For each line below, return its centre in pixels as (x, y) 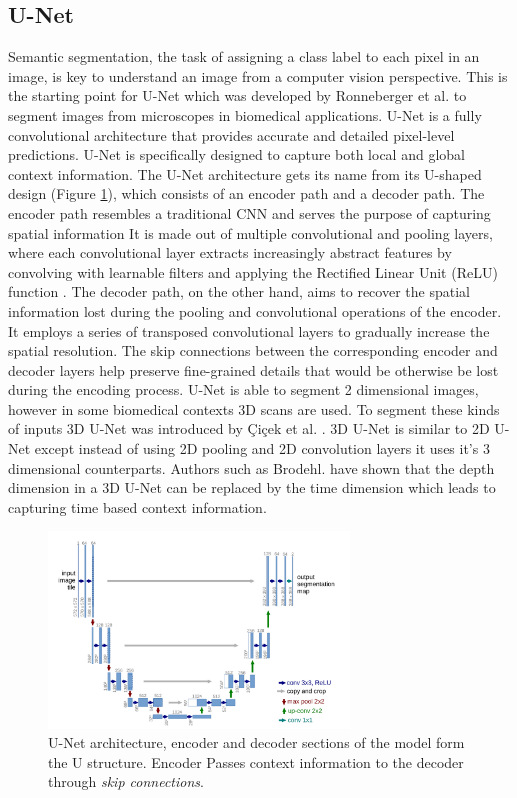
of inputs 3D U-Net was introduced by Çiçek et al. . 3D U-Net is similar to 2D (249, 428)
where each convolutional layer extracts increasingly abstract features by (230, 252)
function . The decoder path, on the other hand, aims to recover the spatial (239, 291)
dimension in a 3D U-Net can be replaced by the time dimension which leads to (252, 487)
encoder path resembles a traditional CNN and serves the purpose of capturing (249, 212)
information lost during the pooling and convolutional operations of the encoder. (255, 310)
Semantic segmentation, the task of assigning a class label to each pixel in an (244, 56)
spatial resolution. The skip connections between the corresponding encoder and (253, 350)
